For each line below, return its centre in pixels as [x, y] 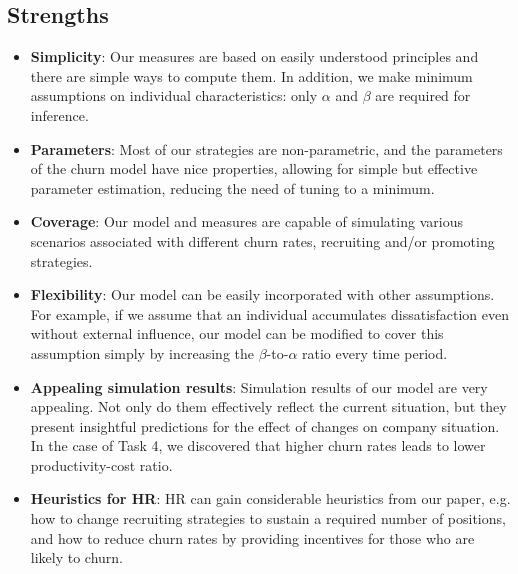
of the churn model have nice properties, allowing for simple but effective [254, 168]
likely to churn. [77, 557]
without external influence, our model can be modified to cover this [237, 333]
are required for [423, 95]
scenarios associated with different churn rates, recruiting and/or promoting [262, 240]
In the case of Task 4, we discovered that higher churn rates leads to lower [258, 445]
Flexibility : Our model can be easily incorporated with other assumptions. [262, 294]
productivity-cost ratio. [101, 464]
